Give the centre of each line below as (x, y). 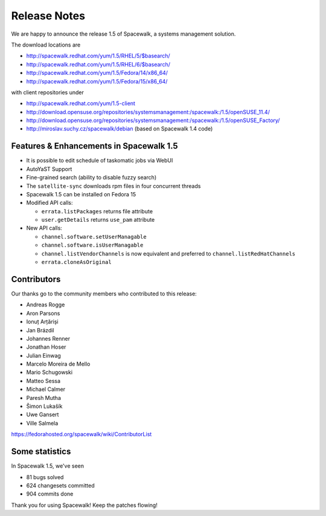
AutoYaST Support (49, 169)
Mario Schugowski (49, 372)
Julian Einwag (44, 355)
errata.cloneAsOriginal (76, 262)
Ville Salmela (42, 423)
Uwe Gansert (43, 414)
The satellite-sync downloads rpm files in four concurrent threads (113, 186)
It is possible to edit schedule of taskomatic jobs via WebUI (100, 161)
